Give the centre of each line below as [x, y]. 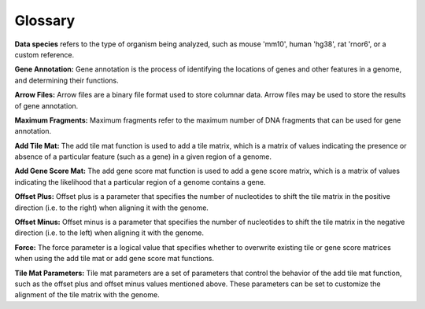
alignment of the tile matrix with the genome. [87, 295]
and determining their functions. [67, 80]
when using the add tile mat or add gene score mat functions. [114, 259]
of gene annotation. [46, 105]
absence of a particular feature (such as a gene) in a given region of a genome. [143, 156]
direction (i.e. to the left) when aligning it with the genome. [109, 233]
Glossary [45, 20]
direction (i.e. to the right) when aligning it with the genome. [111, 208]
